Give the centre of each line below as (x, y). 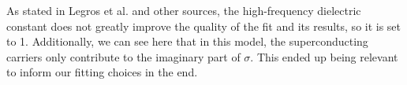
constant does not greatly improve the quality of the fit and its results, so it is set (204, 26)
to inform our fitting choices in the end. (102, 72)
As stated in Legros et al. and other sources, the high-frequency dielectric (184, 10)
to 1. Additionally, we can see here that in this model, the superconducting (187, 41)
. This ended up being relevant (324, 56)
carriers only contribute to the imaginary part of (123, 56)
